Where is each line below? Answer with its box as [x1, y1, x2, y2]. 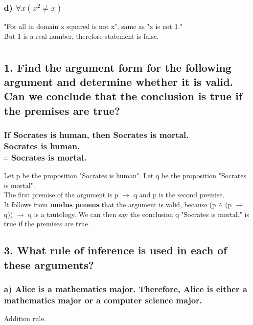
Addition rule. [4, 313, 46, 324]
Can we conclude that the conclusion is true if [4, 88, 243, 104]
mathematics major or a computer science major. [4, 294, 203, 306]
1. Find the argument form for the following [4, 59, 231, 75]
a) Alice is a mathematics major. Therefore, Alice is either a [4, 282, 248, 295]
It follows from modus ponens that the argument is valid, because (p [4, 199, 216, 209]
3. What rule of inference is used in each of [4, 243, 227, 258]
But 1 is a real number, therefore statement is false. [4, 30, 159, 41]
